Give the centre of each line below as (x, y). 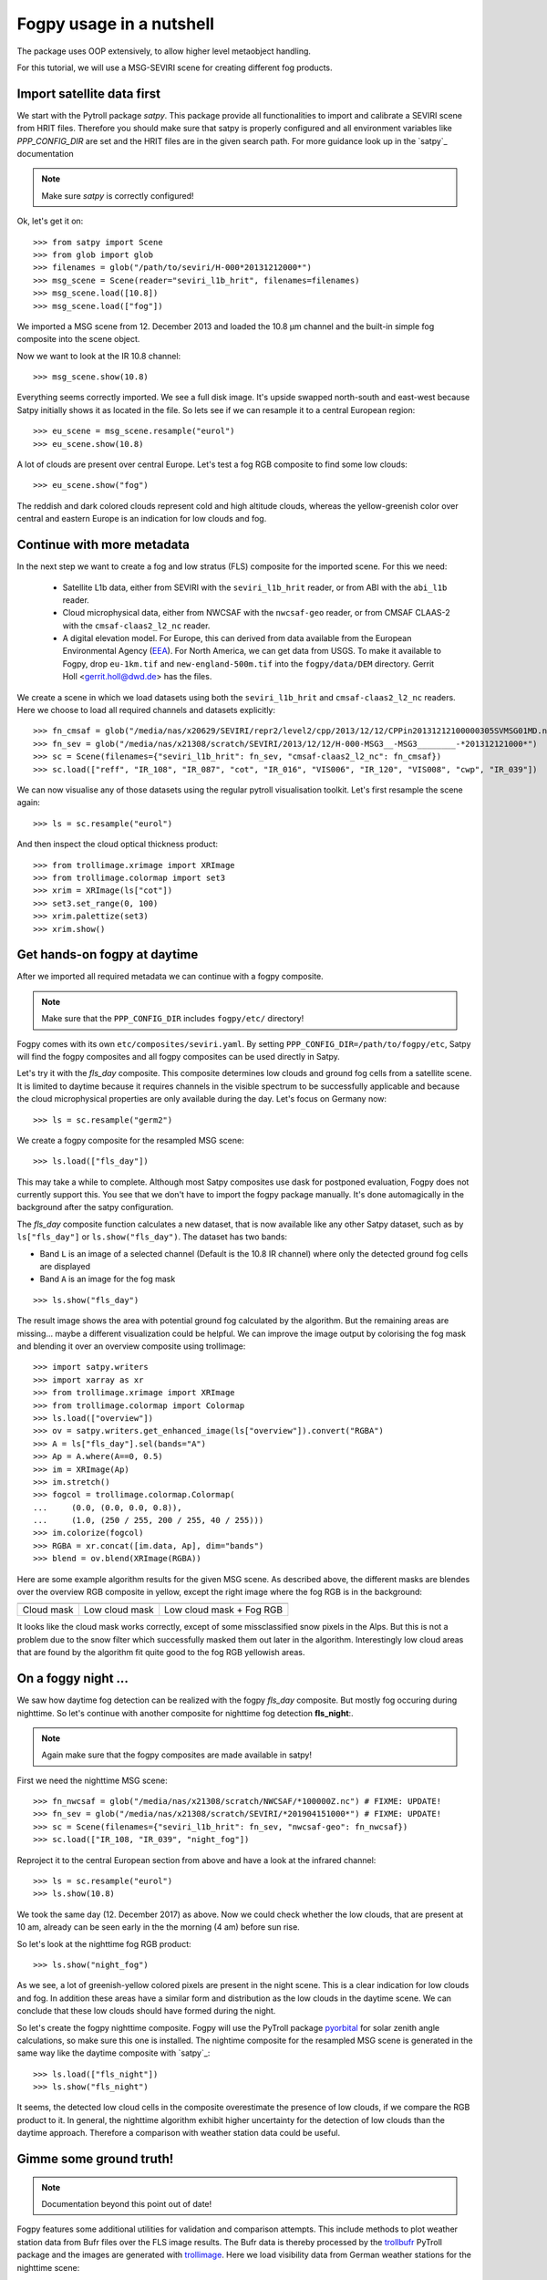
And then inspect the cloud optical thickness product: (118, 845)
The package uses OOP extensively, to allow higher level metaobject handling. (164, 51)
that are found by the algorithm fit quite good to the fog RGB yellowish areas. (161, 1653)
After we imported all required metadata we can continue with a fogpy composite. (170, 977)
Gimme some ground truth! (95, 2159)
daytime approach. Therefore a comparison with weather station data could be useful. (179, 2133)
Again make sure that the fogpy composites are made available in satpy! (176, 1755)
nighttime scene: (48, 2267)
